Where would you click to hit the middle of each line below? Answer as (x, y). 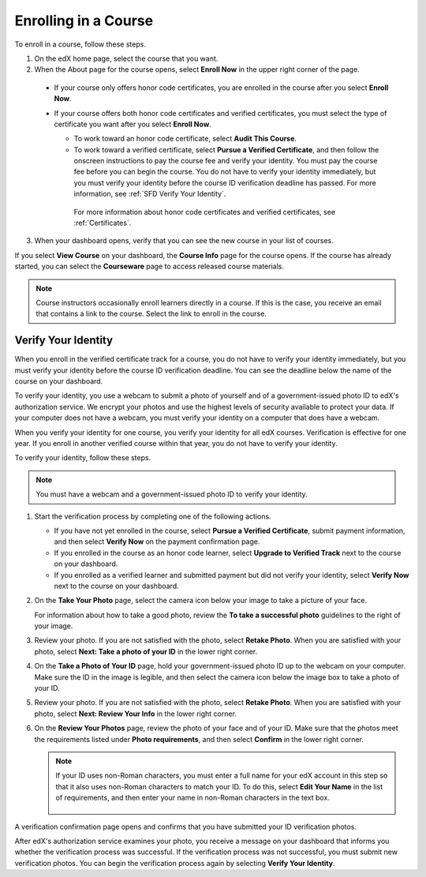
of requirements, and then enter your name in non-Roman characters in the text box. (193, 798)
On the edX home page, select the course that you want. (126, 58)
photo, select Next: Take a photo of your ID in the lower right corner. (146, 651)
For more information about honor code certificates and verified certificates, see (204, 212)
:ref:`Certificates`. (103, 223)
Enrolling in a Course (84, 21)
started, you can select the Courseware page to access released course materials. (149, 266)
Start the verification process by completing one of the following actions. (153, 516)
